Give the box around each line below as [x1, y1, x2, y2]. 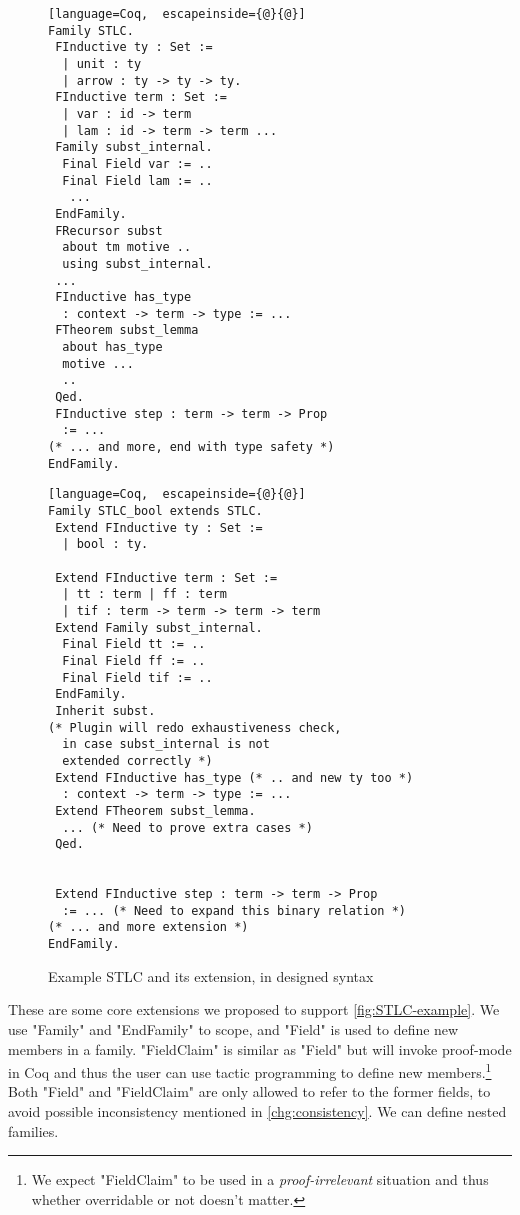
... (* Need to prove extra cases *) [62, 820, 313, 835]
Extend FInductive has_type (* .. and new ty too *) [55, 770, 414, 785]
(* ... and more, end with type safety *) [48, 440, 335, 455]
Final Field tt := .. [62, 637, 206, 652]
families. [8, 1120, 59, 1141]
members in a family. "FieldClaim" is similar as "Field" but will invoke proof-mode [8, 1038, 512, 1059]
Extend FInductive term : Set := [55, 570, 278, 585]
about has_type [62, 340, 163, 355]
